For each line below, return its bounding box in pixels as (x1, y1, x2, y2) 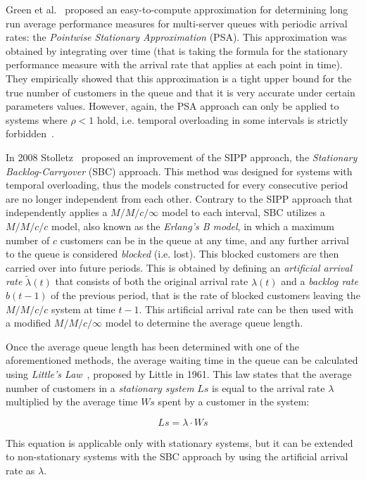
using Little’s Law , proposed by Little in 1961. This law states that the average (6, 367, 352, 381)
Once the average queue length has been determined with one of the (6, 339, 300, 353)
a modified (6, 315, 51, 330)
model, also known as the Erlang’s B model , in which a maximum (51, 218, 334, 233)
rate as (6, 463, 35, 478)
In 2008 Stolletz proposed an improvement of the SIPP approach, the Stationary (6, 149, 358, 164)
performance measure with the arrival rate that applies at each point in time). (6, 57, 343, 72)
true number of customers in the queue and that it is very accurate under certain (6, 84, 355, 99)
